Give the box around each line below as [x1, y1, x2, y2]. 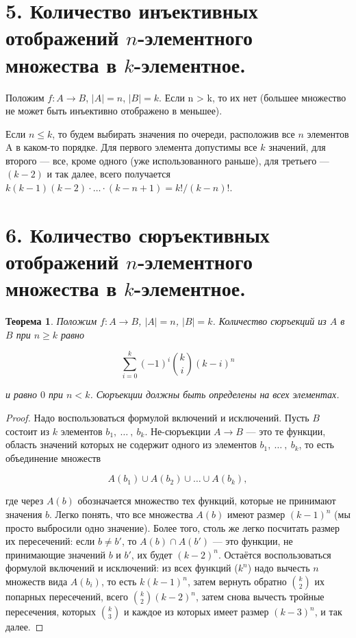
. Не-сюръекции [144, 424, 211, 438]
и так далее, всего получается [47, 167, 170, 181]
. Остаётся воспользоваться [218, 547, 331, 561]
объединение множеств [5, 450, 101, 465]
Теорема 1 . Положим [5, 314, 97, 328]
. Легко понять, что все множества [49, 507, 193, 522]
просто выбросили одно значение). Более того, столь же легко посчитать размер [5, 520, 340, 535]
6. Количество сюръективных [5, 220, 270, 248]
